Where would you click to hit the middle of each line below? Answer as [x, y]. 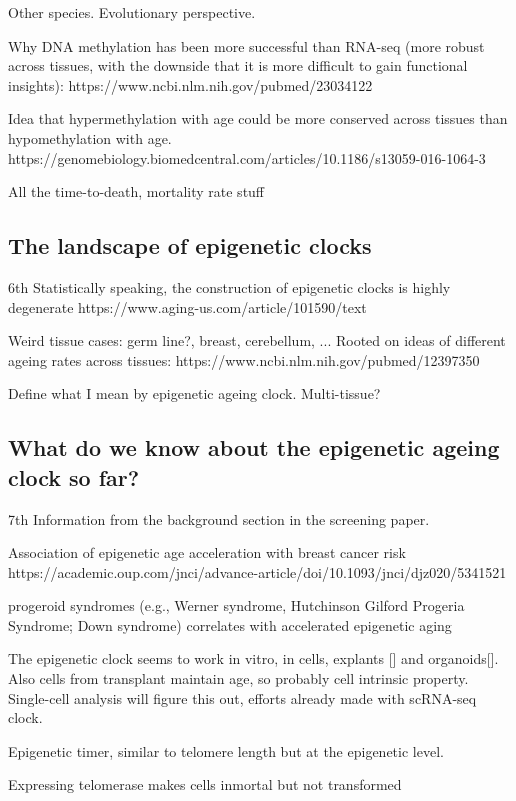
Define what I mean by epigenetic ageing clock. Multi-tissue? [194, 393]
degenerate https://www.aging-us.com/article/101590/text [187, 306]
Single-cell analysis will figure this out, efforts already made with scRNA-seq [242, 697]
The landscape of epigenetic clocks [190, 245]
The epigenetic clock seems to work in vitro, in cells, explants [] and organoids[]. [253, 658]
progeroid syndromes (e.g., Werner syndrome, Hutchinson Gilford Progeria [236, 605]
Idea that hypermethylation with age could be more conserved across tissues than [258, 118]
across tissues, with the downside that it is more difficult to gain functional [238, 65]
